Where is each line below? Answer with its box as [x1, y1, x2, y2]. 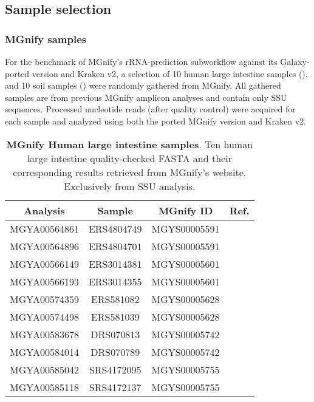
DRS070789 [90, 344, 140, 359]
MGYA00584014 [10, 344, 79, 359]
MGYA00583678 [10, 327, 79, 341]
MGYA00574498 [10, 309, 79, 324]
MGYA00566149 [10, 256, 79, 271]
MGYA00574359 [10, 291, 79, 306]
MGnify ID [158, 203, 213, 217]
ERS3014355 [88, 274, 142, 288]
